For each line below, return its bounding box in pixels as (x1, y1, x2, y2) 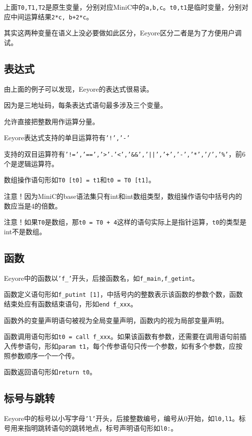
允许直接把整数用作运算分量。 (4, 116, 99, 126)
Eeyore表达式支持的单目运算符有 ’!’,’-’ (4, 132, 130, 143)
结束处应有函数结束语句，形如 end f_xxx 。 (4, 299, 137, 308)
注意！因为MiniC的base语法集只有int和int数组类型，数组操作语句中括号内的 (4, 191, 242, 201)
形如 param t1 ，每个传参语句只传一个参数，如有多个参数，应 (44, 340, 236, 351)
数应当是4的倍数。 (4, 200, 62, 210)
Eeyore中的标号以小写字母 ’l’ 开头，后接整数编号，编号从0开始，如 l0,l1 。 (4, 413, 239, 423)
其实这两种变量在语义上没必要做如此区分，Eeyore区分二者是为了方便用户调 (4, 28, 242, 38)
